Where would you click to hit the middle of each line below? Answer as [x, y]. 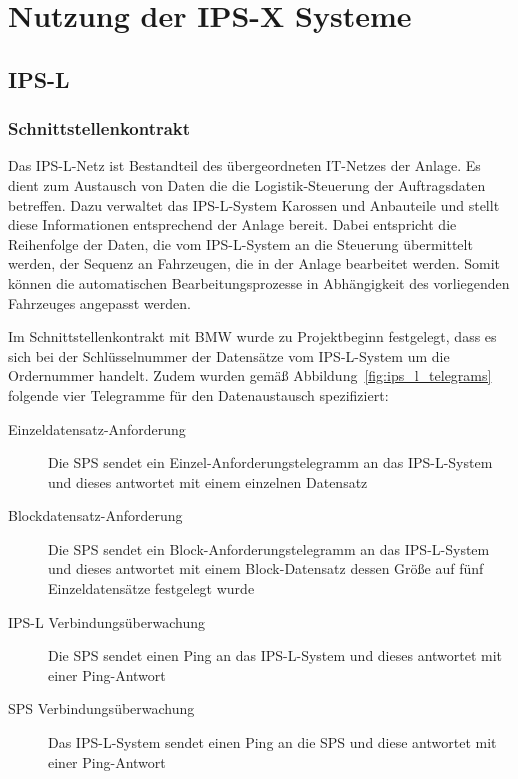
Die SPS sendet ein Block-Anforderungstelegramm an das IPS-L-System [269, 548]
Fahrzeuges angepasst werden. [99, 302]
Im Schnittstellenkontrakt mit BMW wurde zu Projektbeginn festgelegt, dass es [252, 336]
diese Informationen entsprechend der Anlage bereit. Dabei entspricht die [232, 224]
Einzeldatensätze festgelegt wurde [151, 588]
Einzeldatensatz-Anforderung [97, 428]
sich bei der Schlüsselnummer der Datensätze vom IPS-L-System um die [229, 355]
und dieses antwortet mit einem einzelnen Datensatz [208, 481]
